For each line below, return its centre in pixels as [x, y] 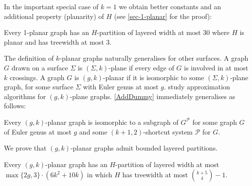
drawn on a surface [40, 67]
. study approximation [197, 87]
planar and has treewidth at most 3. [58, 42]
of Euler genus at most [38, 131]
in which [99, 175]
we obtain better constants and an [170, 6]
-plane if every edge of [141, 67]
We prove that [25, 148]
